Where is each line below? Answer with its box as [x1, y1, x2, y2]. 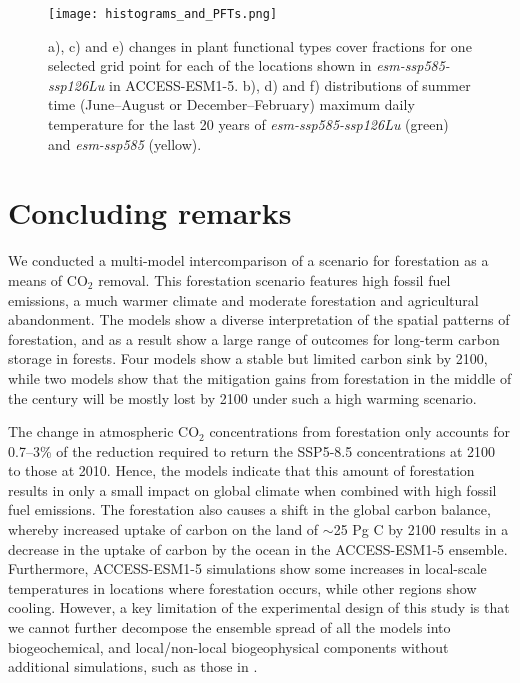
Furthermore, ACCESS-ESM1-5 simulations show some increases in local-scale [8, 558, 487, 579]
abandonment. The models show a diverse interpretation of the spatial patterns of [8, 309, 510, 330]
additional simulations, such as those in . [8, 656, 258, 677]
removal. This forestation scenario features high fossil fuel [98, 269, 451, 290]
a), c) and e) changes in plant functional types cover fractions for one [48, 35, 472, 56]
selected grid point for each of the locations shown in [48, 55, 372, 76]
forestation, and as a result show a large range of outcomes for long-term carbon [8, 328, 500, 349]
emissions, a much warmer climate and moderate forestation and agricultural [8, 289, 479, 310]
